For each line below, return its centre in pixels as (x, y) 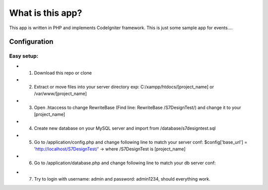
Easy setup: (24, 56)
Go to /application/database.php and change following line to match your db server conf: (125, 163)
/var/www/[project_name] (60, 94)
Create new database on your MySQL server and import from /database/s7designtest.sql (125, 128)
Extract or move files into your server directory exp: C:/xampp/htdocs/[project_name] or (124, 87)
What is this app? (46, 13)
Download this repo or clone (63, 73)
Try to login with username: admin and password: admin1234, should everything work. (122, 179)
